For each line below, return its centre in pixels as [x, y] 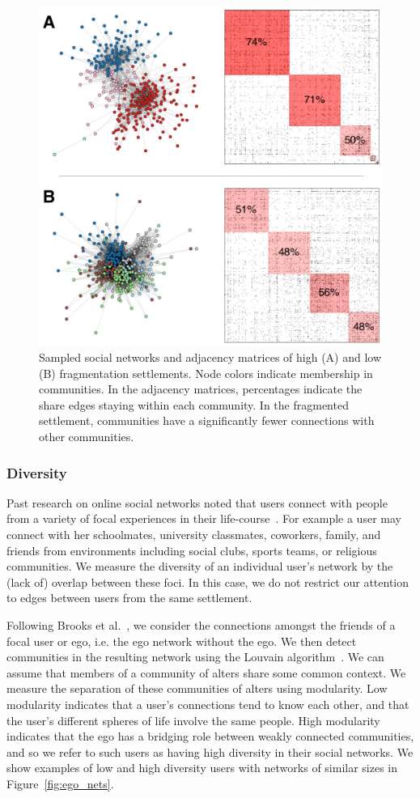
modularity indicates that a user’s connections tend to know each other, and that [208, 704]
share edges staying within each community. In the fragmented [194, 404]
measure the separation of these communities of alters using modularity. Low [197, 688]
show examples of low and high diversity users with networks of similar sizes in [202, 768]
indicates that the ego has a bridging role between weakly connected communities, [210, 736]
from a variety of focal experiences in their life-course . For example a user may [204, 518]
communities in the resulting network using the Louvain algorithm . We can [195, 657]
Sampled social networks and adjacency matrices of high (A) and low [210, 357]
